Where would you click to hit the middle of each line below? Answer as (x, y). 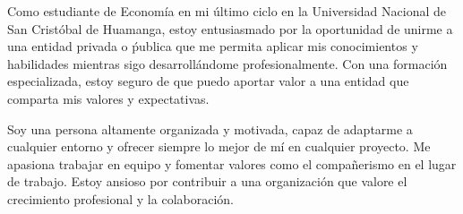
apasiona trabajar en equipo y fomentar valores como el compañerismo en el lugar (232, 163)
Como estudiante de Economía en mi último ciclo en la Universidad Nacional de (227, 11)
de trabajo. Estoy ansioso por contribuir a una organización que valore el (207, 181)
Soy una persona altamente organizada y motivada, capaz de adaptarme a (210, 128)
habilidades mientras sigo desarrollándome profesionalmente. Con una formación (227, 63)
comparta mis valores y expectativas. (108, 98)
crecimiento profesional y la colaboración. (120, 198)
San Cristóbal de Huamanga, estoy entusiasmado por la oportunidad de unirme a (230, 28)
